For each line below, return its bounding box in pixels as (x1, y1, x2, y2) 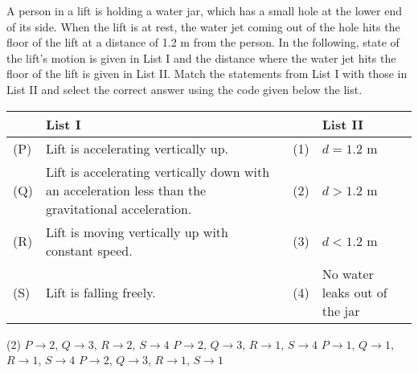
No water (322, 264, 374, 283)
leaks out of (322, 282, 387, 301)
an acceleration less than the (45, 180, 207, 199)
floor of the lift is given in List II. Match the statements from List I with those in (6, 65, 408, 82)
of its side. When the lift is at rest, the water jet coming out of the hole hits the (6, 18, 400, 35)
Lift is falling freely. (45, 282, 156, 301)
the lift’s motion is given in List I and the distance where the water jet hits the (6, 49, 396, 66)
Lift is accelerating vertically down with (45, 162, 270, 181)
